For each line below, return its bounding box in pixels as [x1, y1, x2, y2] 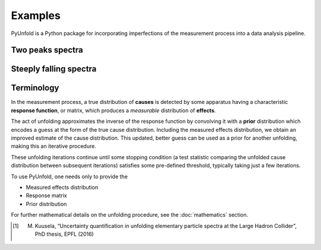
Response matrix [26, 192, 68, 199]
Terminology [11, 83, 59, 93]
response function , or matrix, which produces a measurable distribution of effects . [11, 107, 216, 114]
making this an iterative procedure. [11, 143, 96, 150]
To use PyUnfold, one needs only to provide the [11, 173, 128, 180]
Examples [11, 9, 61, 22]
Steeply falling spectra [11, 64, 97, 74]
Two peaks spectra [11, 45, 83, 55]
